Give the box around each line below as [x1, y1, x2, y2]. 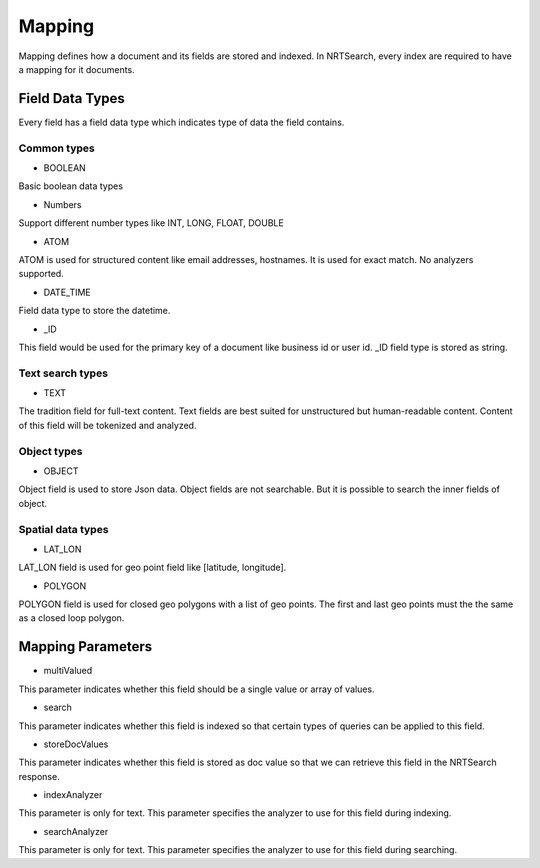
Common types [18, 141, 95, 155]
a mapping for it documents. [18, 63, 135, 75]
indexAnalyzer [43, 789, 103, 801]
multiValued [43, 665, 93, 677]
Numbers [43, 198, 82, 210]
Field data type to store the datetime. [18, 305, 171, 317]
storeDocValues [43, 738, 109, 750]
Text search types [18, 366, 109, 380]
